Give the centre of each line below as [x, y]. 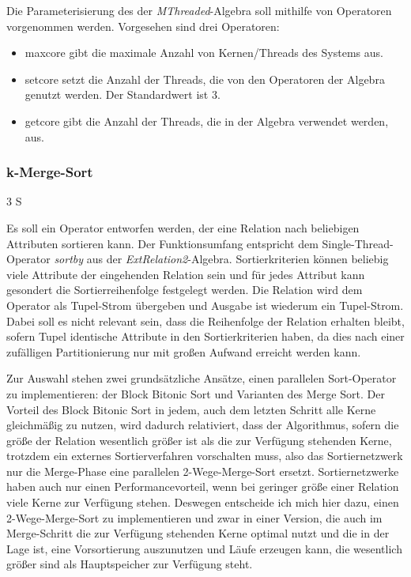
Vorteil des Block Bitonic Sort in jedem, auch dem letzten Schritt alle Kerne [191, 409]
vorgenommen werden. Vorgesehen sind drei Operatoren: [143, 26]
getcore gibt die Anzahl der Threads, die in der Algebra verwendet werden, [207, 121]
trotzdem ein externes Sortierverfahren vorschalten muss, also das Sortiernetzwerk [205, 456]
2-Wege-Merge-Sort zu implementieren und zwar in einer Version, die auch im [194, 517]
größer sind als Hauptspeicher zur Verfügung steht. [130, 564]
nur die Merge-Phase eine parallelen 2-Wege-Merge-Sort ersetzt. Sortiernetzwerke [203, 471]
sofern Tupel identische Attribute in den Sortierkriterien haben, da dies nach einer [205, 336]
